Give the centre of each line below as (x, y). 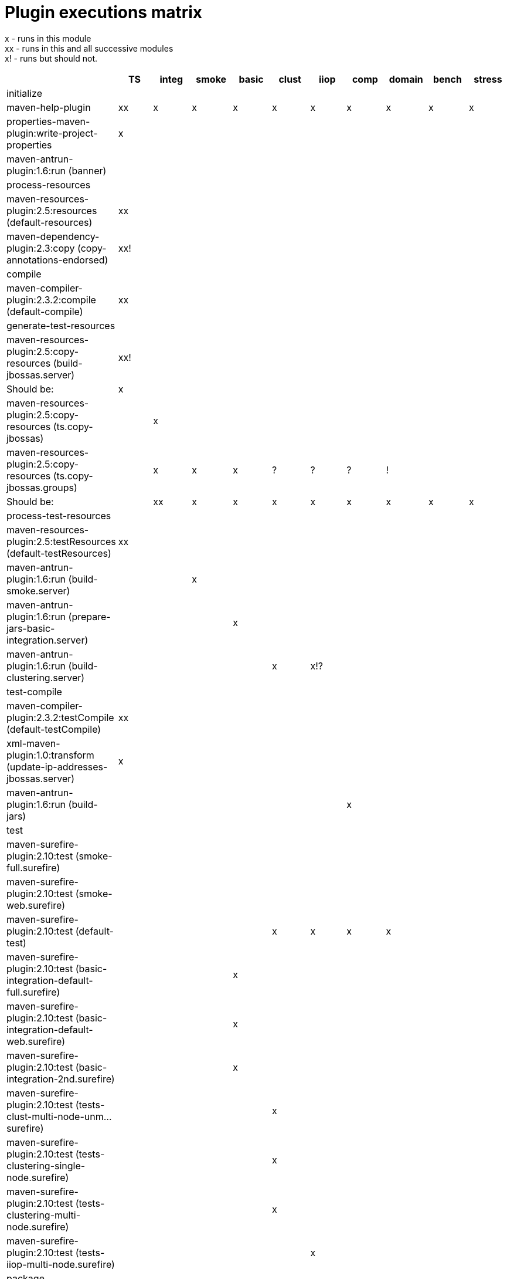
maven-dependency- (53, 236)
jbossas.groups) (42, 487)
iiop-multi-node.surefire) (61, 1264)
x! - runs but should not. (51, 58)
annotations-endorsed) (57, 260)
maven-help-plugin (49, 107)
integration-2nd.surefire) (61, 1079)
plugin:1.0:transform (50, 755)
